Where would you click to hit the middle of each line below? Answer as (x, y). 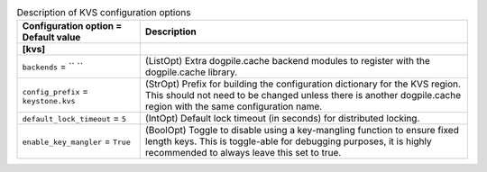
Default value (51, 38)
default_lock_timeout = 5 (74, 119)
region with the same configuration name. (234, 106)
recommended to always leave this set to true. (243, 153)
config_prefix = (55, 91)
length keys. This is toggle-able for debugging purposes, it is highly (288, 141)
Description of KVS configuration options (104, 13)
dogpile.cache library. (191, 72)
